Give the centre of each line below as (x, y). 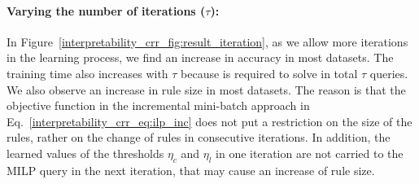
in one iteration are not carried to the (310, 153)
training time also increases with (87, 73)
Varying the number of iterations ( (106, 10)
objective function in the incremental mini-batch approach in (158, 105)
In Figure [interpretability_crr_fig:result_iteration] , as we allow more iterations (207, 41)
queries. (389, 73)
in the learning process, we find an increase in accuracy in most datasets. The (200, 57)
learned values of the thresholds (85, 153)
